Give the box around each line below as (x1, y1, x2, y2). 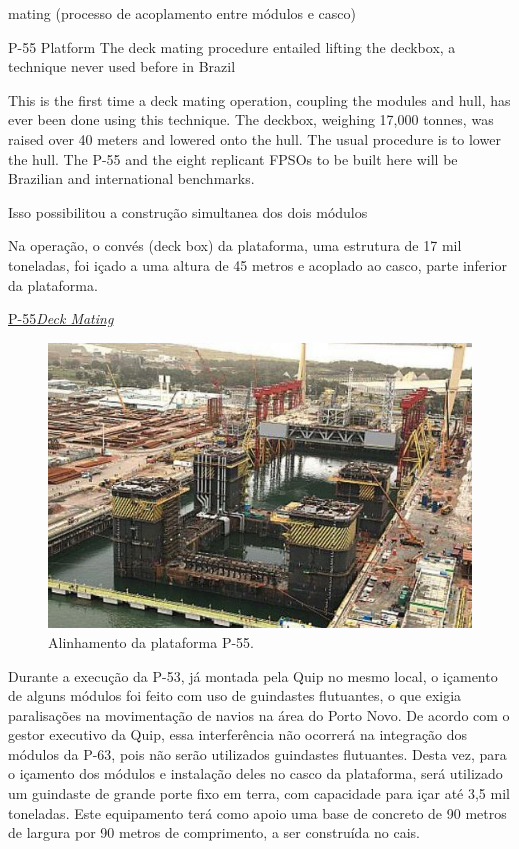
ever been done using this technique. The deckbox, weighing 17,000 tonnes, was (8, 109, 494, 130)
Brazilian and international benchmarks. (8, 168, 255, 189)
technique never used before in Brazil (8, 56, 236, 77)
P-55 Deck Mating (8, 308, 114, 329)
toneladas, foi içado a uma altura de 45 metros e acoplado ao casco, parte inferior (8, 254, 507, 275)
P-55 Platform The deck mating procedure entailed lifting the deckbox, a (8, 36, 456, 57)
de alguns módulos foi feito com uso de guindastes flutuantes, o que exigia (8, 685, 462, 706)
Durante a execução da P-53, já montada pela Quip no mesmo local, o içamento (8, 665, 498, 686)
